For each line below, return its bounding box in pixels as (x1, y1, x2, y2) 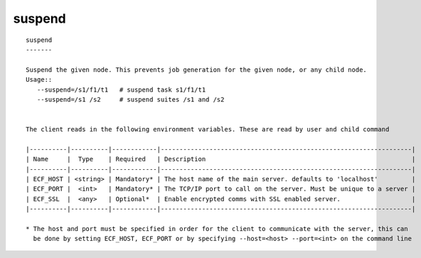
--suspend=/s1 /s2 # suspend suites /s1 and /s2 (36, 95, 225, 103)
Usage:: (26, 75, 53, 84)
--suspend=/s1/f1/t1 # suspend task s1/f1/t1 (36, 85, 206, 94)
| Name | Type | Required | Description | (26, 155, 416, 163)
